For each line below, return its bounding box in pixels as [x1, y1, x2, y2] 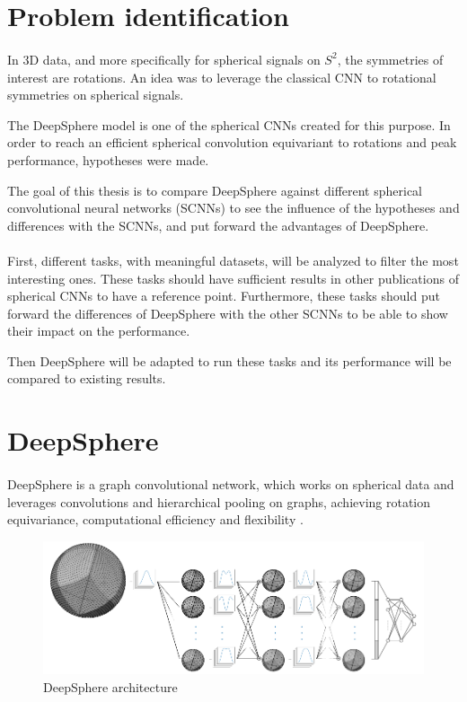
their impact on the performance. [7, 321, 190, 340]
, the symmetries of [337, 49, 444, 68]
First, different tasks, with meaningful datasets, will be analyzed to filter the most [7, 250, 459, 269]
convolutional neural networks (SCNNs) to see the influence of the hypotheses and [7, 198, 460, 217]
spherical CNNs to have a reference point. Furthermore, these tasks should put [7, 286, 440, 305]
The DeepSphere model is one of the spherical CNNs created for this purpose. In [7, 115, 451, 134]
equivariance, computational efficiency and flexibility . [7, 510, 304, 529]
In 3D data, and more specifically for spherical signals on [7, 49, 321, 68]
